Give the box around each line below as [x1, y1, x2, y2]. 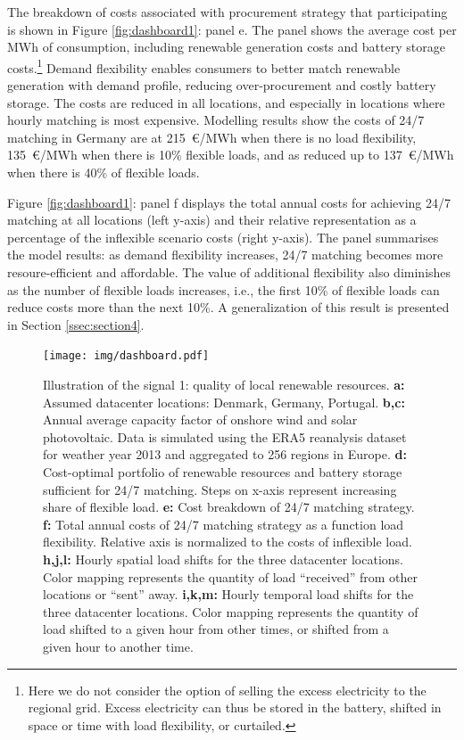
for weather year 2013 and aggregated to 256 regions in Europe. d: [43, 445, 407, 464]
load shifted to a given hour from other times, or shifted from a [43, 620, 389, 638]
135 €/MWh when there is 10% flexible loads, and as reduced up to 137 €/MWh [7, 145, 454, 164]
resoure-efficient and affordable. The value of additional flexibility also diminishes [7, 262, 452, 281]
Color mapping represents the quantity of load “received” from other [43, 567, 418, 586]
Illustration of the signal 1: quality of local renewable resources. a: [43, 375, 405, 393]
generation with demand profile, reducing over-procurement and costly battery [7, 76, 436, 95]
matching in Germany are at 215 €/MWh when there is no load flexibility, [7, 127, 417, 146]
